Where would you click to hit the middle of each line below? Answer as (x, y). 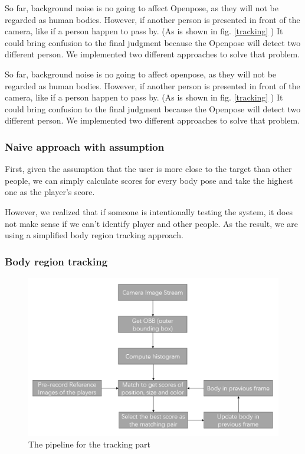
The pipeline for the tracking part (90, 444)
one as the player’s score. (50, 192)
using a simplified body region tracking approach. (94, 235)
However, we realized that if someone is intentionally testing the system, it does (149, 211)
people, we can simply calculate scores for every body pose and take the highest (149, 180)
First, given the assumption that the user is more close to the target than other (148, 169)
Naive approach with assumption (85, 146)
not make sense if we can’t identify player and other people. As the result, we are (152, 223)
